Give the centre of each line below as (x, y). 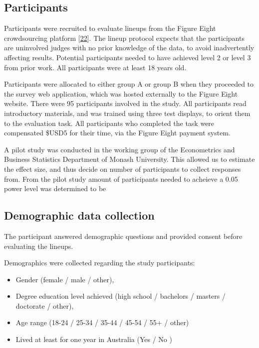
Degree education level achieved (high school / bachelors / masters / (121, 296)
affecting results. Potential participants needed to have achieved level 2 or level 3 (128, 57)
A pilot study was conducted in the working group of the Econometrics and (120, 149)
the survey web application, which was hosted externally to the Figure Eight (121, 93)
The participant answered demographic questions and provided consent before (123, 236)
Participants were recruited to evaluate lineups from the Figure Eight (110, 28)
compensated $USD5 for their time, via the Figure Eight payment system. (117, 133)
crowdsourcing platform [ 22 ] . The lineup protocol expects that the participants (124, 38)
